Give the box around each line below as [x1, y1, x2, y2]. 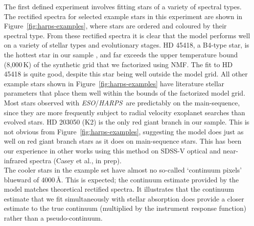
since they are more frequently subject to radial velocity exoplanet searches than [4, 107, 245, 117]
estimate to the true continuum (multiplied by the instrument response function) [4, 203, 247, 213]
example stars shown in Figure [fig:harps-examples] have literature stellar [4, 78, 225, 88]
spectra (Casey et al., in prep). [29, 155, 122, 165]
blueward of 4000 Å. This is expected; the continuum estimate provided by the [4, 174, 239, 184]
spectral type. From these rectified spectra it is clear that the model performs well [4, 30, 250, 40]
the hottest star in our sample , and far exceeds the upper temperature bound [4, 49, 238, 59]
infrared [4, 155, 27, 165]
